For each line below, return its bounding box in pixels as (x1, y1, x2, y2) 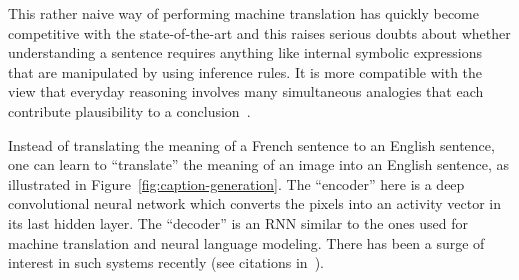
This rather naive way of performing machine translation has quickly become (8, 3, 479, 23)
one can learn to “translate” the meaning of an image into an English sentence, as (8, 154, 510, 175)
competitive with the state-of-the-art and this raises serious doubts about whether (8, 22, 511, 43)
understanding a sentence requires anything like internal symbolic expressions (8, 42, 483, 63)
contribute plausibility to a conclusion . (8, 100, 251, 121)
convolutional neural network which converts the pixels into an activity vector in (8, 193, 502, 214)
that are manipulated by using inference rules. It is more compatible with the (8, 61, 483, 82)
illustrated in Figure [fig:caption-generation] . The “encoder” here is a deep (8, 173, 465, 194)
